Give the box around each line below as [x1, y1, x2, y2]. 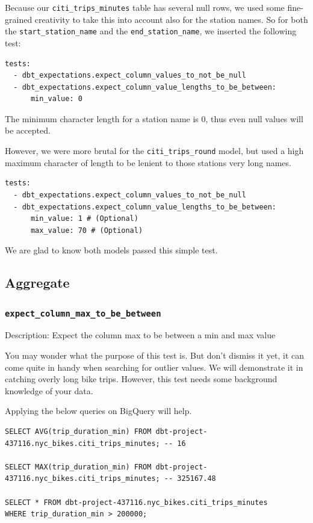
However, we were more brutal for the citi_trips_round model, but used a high [5, 144, 304, 157]
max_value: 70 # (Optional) [30, 226, 143, 235]
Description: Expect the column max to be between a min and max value [5, 329, 276, 341]
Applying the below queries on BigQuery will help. [5, 404, 192, 417]
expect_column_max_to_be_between [5, 308, 161, 318]
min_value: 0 [30, 94, 82, 104]
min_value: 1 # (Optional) [30, 214, 138, 223]
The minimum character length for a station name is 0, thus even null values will [5, 112, 303, 125]
